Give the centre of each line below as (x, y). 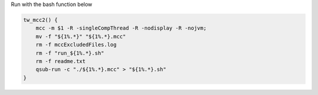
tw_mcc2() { (41, 20)
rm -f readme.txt (61, 61)
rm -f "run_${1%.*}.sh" (70, 53)
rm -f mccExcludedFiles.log (76, 45)
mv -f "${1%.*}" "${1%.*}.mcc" (81, 36)
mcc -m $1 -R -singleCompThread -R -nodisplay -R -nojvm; (121, 28)
